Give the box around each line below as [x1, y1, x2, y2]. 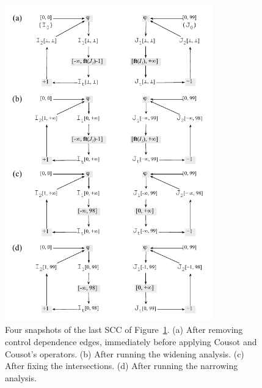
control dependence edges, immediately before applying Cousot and [5, 335, 257, 348]
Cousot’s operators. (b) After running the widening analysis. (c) [5, 347, 244, 360]
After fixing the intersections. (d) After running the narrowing [5, 359, 238, 372]
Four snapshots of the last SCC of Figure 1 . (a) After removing [5, 323, 243, 336]
